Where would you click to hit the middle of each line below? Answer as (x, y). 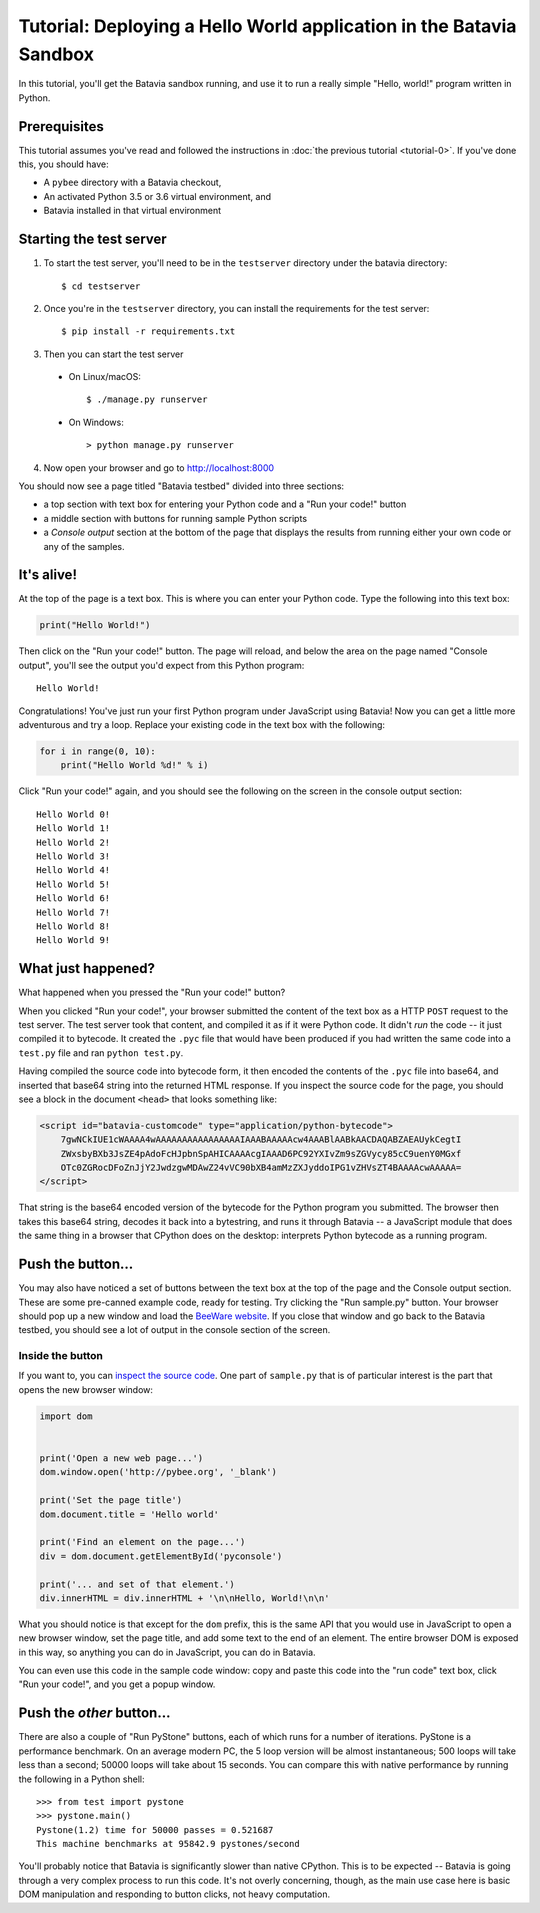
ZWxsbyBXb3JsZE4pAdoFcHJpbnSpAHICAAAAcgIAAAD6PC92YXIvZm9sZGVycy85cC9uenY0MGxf (261, 1153)
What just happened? (86, 968)
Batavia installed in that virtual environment (132, 211)
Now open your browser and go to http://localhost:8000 (159, 467)
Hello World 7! (73, 912)
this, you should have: (63, 164)
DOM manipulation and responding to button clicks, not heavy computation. (174, 1894)
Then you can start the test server (113, 354)
